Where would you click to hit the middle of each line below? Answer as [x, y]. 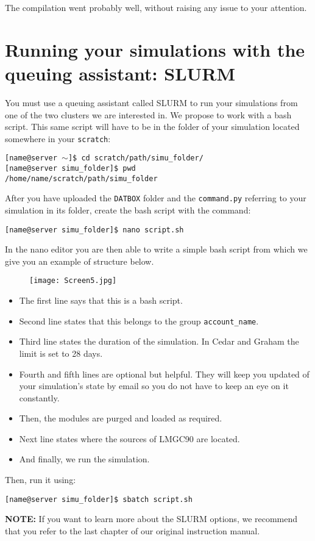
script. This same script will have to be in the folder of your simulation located [152, 127]
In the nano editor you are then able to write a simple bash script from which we [156, 249]
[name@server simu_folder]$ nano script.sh [94, 230]
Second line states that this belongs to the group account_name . [139, 321]
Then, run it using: [41, 480]
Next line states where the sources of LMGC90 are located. [129, 438]
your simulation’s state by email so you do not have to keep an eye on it [154, 386]
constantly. [39, 397]
